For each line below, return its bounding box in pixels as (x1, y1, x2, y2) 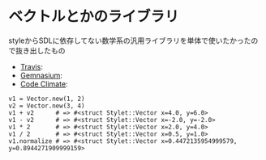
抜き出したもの (15, 45, 66, 55)
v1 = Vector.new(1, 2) (8, 95, 85, 103)
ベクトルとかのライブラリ (8, 7, 180, 26)
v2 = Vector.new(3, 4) (8, 102, 85, 110)
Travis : (19, 61, 43, 71)
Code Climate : (19, 78, 68, 89)
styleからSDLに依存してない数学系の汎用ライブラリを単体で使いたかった (8, 36, 251, 45)
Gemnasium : (19, 70, 63, 80)
